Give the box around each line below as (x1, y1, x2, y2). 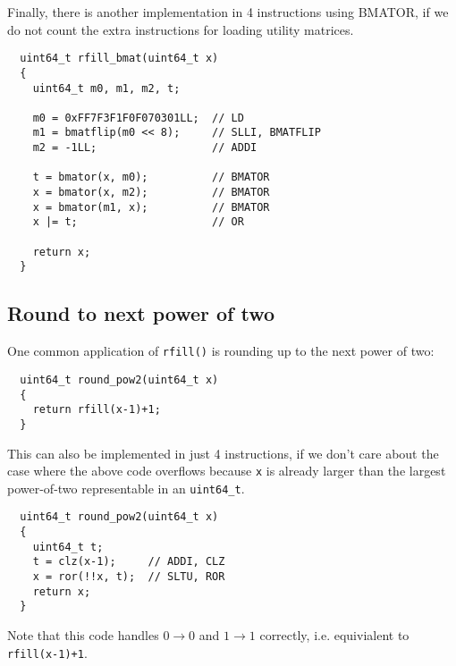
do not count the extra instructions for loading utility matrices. (7, 20, 354, 38)
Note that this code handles (7, 626, 159, 645)
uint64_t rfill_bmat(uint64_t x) (20, 52, 219, 65)
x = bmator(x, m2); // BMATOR (32, 186, 270, 199)
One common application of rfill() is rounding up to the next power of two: (7, 341, 435, 360)
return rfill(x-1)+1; (32, 403, 161, 417)
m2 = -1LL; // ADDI (32, 141, 258, 155)
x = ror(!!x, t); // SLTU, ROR (32, 570, 225, 584)
